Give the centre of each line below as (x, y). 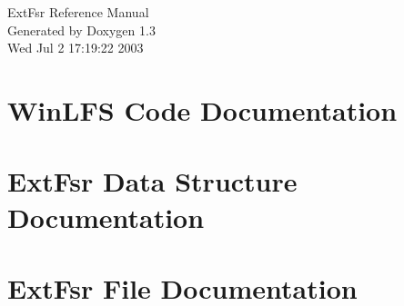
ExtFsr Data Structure (152, 181)
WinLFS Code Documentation (202, 109)
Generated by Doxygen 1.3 (81, 30)
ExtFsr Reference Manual (78, 12)
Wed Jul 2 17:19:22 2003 (76, 48)
